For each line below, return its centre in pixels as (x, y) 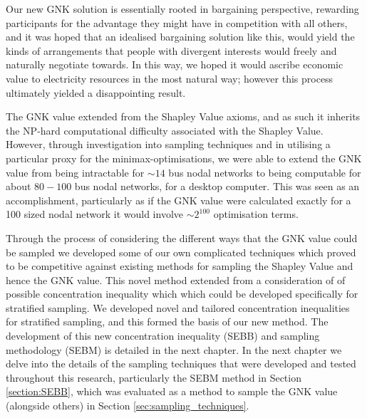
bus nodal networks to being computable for (265, 172)
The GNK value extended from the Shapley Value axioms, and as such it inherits (183, 116)
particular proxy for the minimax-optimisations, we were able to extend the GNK (184, 158)
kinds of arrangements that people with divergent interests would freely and (171, 50)
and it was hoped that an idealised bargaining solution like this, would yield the (180, 37)
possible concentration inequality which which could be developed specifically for (182, 294)
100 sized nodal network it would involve (95, 214)
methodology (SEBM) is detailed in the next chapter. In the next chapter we (174, 349)
